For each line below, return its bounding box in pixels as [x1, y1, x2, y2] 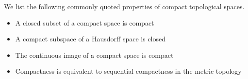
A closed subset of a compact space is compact [15, 17, 154, 27]
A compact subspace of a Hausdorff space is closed [15, 34, 166, 44]
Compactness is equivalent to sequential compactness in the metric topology [15, 66, 242, 76]
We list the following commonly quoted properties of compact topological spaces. [4, 1, 245, 11]
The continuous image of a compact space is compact [15, 50, 174, 60]
